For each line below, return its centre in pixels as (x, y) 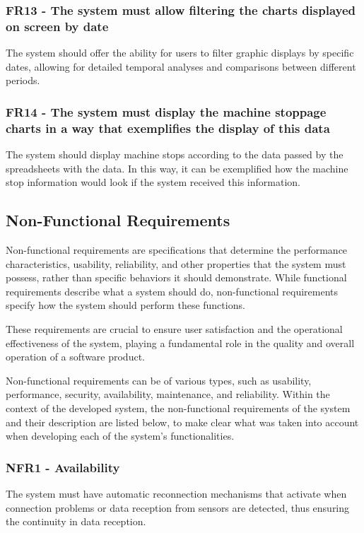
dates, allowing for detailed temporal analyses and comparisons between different (181, 66)
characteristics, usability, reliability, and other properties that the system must (176, 263)
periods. (23, 80)
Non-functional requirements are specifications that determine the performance (177, 250)
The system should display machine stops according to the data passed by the (175, 154)
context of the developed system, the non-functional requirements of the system (178, 408)
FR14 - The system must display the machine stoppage (166, 111)
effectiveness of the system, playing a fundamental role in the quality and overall (180, 342)
